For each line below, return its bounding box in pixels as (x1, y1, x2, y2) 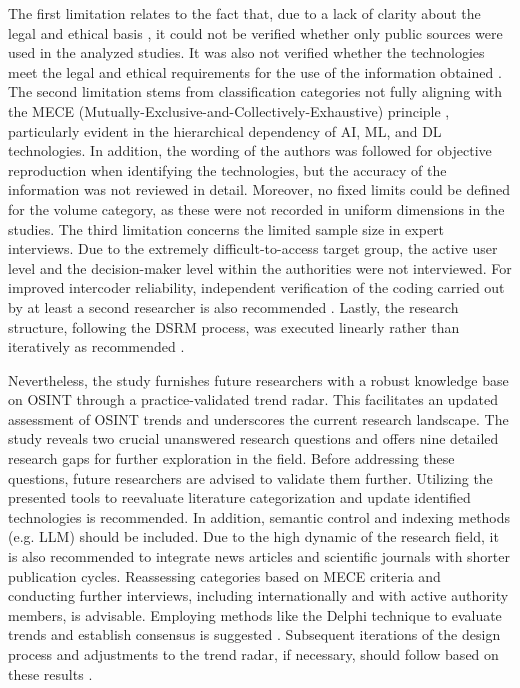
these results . (8, 663, 93, 684)
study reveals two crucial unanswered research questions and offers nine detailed (8, 428, 499, 449)
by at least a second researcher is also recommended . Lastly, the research (8, 296, 459, 317)
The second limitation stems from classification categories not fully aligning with (8, 81, 503, 102)
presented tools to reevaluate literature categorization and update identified (8, 487, 471, 508)
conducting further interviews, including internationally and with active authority (8, 585, 509, 606)
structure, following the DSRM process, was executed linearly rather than (8, 316, 460, 337)
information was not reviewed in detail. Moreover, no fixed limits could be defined (8, 179, 510, 200)
